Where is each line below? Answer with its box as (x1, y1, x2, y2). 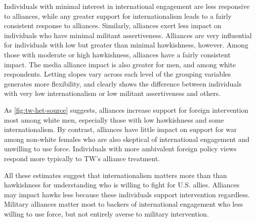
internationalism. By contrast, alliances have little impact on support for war (4, 124, 237, 134)
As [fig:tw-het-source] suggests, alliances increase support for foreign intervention (4, 104, 249, 115)
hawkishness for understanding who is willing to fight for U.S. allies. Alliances (4, 179, 240, 190)
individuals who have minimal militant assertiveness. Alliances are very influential (4, 30, 252, 40)
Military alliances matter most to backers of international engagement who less (4, 199, 243, 209)
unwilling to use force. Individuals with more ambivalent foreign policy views (4, 143, 237, 154)
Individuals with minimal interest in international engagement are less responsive (4, 1, 250, 11)
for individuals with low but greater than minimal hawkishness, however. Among (4, 40, 249, 50)
